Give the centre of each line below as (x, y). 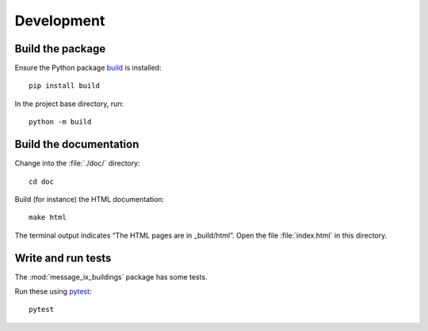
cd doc (42, 181)
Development (60, 21)
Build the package (60, 49)
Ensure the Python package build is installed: (88, 68)
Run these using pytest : (53, 291)
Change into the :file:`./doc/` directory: (77, 163)
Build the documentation (77, 145)
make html (48, 217)
